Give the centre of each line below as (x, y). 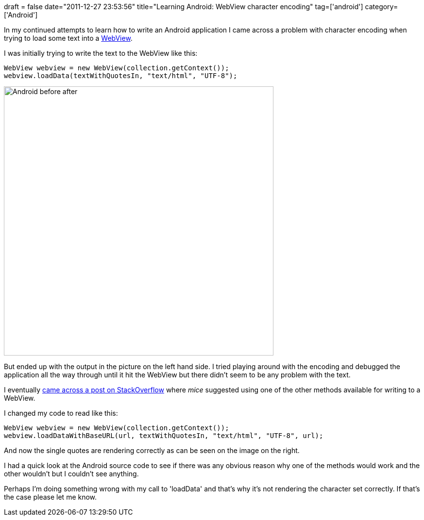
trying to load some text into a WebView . (68, 38)
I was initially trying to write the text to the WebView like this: (101, 53)
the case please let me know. (51, 497)
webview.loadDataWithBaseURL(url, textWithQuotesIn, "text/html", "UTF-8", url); (164, 436)
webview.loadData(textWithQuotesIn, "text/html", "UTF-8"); (121, 76)
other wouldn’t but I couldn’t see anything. (71, 474)
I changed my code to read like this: (61, 413)
